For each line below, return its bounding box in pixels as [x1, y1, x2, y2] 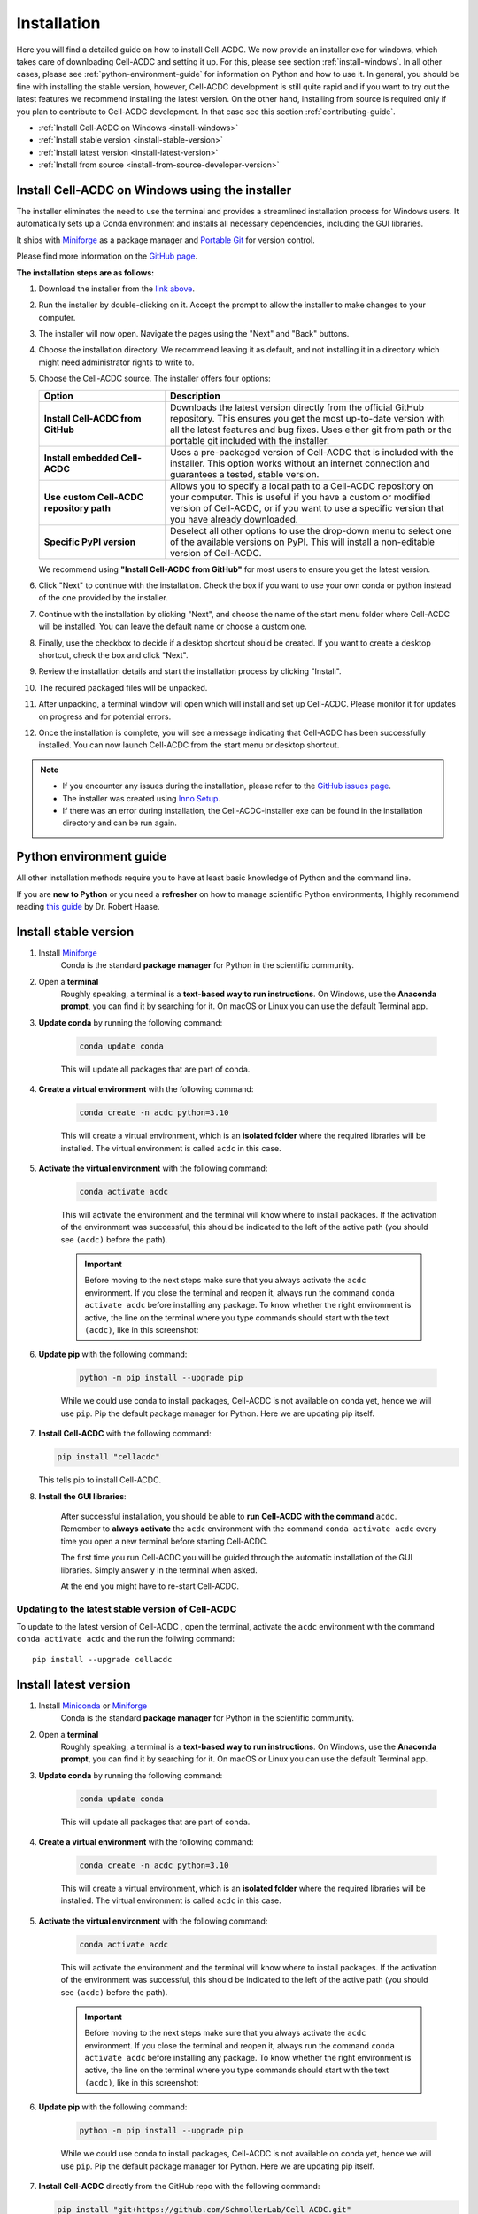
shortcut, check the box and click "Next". [38, 650, 189, 660]
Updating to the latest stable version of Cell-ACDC [16, 1603, 237, 1615]
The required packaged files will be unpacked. [38, 682, 208, 693]
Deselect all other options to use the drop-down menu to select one [169, 524, 452, 537]
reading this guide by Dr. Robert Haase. [16, 901, 160, 911]
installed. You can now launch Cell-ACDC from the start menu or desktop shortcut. [38, 739, 340, 750]
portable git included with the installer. [169, 434, 329, 446]
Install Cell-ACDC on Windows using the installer [16, 182, 292, 197]
